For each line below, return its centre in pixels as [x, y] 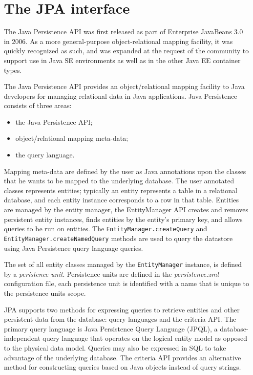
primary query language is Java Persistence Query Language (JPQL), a [111, 328]
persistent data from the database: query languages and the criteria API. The [120, 319]
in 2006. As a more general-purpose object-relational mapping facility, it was [118, 41]
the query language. [45, 155]
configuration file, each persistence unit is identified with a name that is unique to [127, 283]
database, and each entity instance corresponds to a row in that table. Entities [121, 200]
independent [22, 338]
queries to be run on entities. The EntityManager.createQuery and [106, 229]
